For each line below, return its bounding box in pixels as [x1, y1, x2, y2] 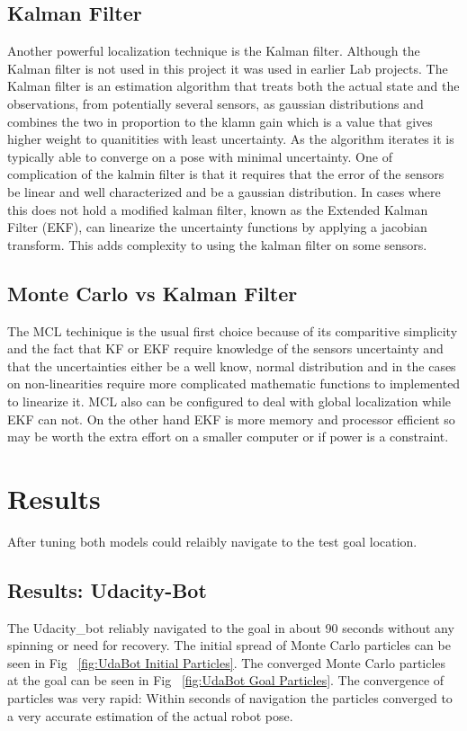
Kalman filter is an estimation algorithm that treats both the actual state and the [7, 76, 460, 95]
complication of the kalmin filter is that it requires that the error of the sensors [7, 165, 445, 183]
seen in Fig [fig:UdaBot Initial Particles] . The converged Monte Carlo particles [7, 653, 446, 672]
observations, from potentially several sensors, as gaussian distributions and [7, 94, 424, 112]
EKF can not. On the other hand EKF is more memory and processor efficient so [7, 409, 455, 428]
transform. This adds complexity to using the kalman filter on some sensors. [7, 235, 427, 254]
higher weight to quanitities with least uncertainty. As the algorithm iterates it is [7, 129, 454, 148]
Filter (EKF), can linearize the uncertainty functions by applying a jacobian [7, 218, 427, 236]
